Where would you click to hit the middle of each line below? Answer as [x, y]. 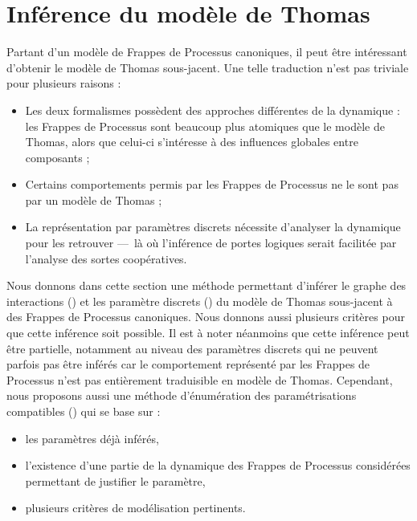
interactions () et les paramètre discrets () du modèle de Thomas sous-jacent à [200, 301]
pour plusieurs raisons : [64, 83]
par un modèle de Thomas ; [94, 199]
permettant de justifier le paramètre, [115, 480]
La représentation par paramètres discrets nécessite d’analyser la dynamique [213, 227]
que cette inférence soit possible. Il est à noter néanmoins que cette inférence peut [208, 333]
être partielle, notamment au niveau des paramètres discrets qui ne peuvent [192, 348]
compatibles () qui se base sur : [84, 411]
